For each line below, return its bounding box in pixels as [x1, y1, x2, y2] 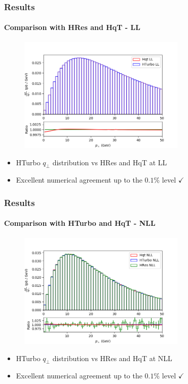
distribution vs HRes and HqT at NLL [52, 352, 172, 363]
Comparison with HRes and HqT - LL [4, 22, 140, 33]
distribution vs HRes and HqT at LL [52, 157, 167, 167]
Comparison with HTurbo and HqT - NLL [4, 218, 156, 228]
